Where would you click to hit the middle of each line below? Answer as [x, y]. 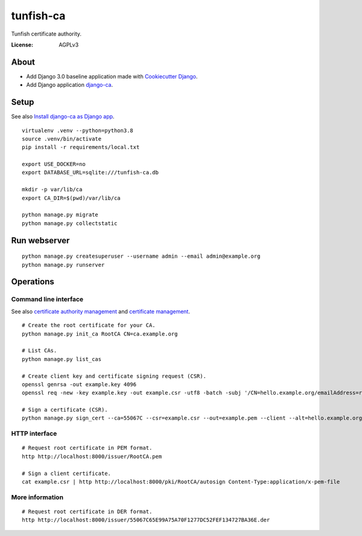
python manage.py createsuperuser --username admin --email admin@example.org [141, 256]
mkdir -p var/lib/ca [52, 190]
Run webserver [40, 241]
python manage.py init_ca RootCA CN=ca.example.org [100, 334]
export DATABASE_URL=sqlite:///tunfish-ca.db [91, 173]
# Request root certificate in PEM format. [87, 448]
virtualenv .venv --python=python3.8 [78, 130]
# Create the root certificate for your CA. [89, 325]
